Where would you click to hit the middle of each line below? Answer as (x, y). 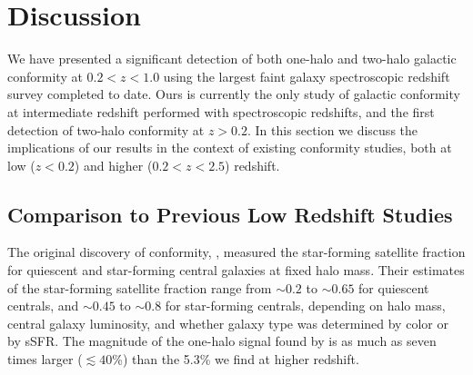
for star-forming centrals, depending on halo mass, (305, 306)
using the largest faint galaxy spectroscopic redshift (307, 76)
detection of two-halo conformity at (106, 129)
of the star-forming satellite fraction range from (140, 287)
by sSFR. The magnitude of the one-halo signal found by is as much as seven (222, 341)
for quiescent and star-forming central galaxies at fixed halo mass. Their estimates (236, 270)
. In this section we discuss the (333, 129)
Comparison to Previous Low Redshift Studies (230, 214)
